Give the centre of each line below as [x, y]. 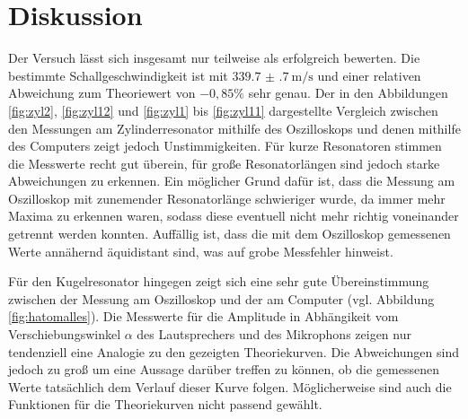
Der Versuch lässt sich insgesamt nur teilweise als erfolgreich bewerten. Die [214, 58]
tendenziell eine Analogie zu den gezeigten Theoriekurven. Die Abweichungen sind [234, 351]
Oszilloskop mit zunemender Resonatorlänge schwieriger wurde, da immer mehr [227, 198]
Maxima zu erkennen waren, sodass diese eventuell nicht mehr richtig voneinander [234, 216]
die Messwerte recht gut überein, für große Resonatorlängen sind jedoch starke [224, 163]
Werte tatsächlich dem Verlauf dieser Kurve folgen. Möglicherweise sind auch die [230, 386]
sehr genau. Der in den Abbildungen [348, 93]
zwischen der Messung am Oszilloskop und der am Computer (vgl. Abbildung [221, 298]
